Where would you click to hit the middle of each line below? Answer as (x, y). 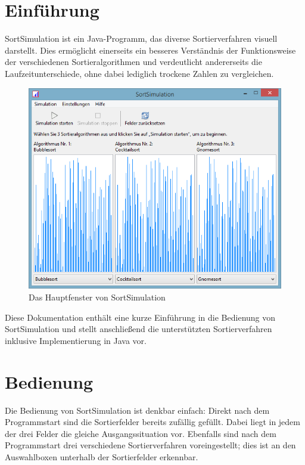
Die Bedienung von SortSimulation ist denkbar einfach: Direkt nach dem (137, 410)
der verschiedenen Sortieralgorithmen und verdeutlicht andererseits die (133, 62)
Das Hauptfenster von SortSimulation (97, 297)
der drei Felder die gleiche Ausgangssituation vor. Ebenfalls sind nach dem (141, 433)
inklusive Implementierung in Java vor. (76, 340)
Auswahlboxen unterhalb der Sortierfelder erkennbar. (102, 456)
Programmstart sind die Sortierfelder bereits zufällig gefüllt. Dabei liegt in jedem (152, 422)
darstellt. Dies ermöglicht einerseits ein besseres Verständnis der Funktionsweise (150, 50)
